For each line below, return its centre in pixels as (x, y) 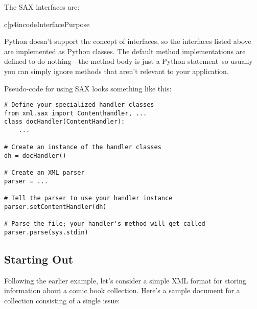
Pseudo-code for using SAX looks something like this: (88, 88)
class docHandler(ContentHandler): (65, 122)
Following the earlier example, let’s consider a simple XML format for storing (125, 280)
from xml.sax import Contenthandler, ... (76, 113)
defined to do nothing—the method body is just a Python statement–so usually (128, 61)
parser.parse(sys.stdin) (46, 232)
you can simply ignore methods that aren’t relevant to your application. (116, 71)
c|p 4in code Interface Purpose (47, 24)
